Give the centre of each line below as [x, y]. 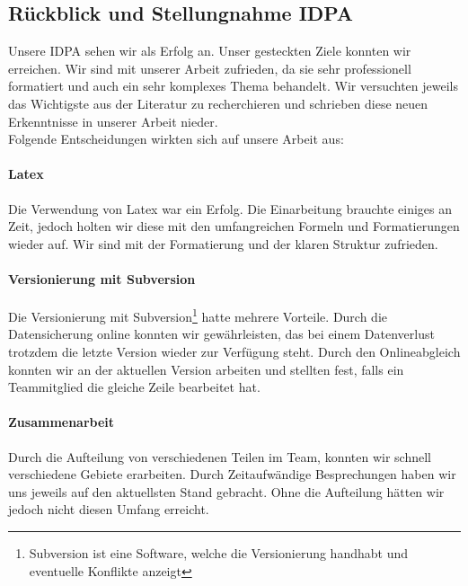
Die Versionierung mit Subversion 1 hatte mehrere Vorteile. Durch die [198, 315]
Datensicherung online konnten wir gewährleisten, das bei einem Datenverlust [221, 334]
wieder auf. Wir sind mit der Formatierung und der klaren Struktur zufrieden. [223, 243]
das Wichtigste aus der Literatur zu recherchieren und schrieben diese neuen [218, 103]
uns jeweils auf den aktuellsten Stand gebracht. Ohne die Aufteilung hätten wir [226, 491]
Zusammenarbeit [62, 422]
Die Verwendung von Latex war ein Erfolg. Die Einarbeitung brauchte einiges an [230, 208]
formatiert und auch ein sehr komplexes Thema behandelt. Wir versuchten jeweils [233, 86]
